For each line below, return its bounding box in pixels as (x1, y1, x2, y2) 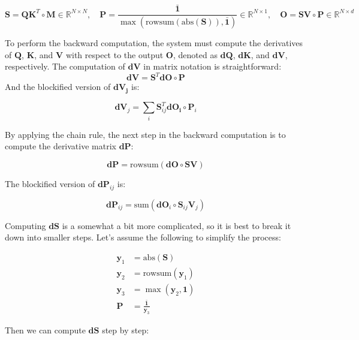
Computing (5, 219, 46, 231)
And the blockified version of (5, 80, 111, 93)
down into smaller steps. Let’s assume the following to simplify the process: (5, 231, 281, 243)
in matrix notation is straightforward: (143, 60, 282, 73)
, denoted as (173, 48, 218, 61)
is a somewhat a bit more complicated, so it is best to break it (62, 219, 291, 231)
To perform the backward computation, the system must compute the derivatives (5, 37, 303, 49)
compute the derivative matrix (5, 140, 116, 152)
